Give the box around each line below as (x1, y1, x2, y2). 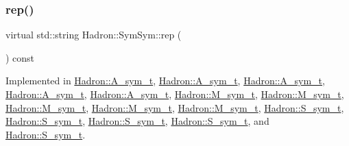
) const (5, 50, 35, 64)
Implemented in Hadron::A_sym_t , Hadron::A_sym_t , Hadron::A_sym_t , (5, 73, 325, 88)
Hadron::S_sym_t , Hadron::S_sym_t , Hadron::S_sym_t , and (5, 114, 269, 128)
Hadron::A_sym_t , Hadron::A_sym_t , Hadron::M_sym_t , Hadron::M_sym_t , (5, 87, 344, 101)
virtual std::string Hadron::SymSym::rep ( (5, 27, 182, 42)
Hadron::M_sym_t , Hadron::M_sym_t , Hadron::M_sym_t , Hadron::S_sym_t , (5, 100, 344, 114)
